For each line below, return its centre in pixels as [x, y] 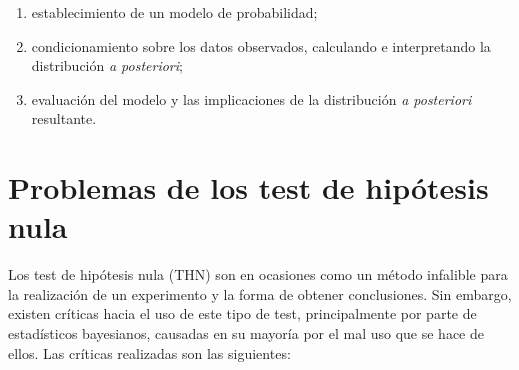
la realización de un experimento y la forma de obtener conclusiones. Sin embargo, [260, 293]
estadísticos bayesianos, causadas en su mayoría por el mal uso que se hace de [246, 333]
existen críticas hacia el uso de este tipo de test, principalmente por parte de [242, 313]
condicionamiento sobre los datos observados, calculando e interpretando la [261, 45]
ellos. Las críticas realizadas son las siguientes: [149, 352]
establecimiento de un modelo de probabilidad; [174, 12]
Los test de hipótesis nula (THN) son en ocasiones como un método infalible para [258, 274]
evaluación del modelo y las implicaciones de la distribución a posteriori [251, 98]
